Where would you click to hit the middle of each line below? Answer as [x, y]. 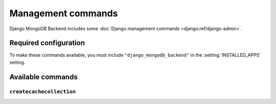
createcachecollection [43, 92]
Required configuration [47, 43]
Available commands [43, 77]
